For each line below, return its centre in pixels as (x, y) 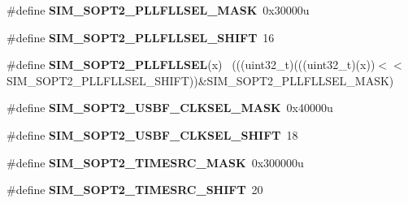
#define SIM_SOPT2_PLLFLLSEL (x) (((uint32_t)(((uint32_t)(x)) (191, 65)
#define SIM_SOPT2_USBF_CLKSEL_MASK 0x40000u (170, 108)
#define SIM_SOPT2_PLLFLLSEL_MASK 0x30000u (158, 10)
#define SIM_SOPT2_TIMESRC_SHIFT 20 (135, 190)
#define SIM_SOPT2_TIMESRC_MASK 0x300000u (155, 162)
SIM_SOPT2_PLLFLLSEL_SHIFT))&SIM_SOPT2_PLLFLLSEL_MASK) (200, 80)
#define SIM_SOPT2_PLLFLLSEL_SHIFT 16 (141, 37)
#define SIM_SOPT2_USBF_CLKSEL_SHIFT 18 (152, 134)
